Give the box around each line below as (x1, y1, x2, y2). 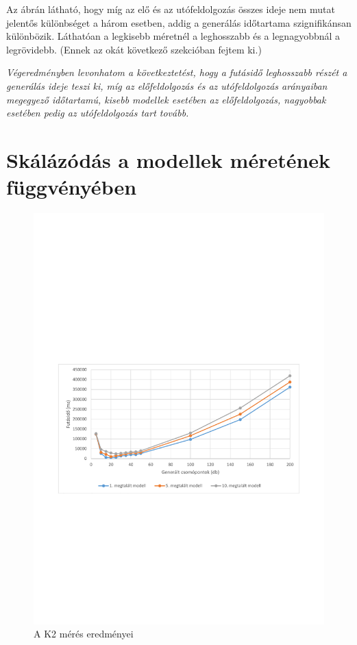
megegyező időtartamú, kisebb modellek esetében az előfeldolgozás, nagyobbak (6, 92, 326, 106)
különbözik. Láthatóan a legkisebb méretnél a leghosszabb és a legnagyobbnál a (6, 29, 341, 43)
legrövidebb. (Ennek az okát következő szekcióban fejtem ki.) (6, 42, 262, 56)
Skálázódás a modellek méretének (6, 145, 331, 173)
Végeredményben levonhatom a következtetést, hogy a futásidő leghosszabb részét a (6, 65, 347, 80)
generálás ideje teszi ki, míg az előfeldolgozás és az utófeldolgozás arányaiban (6, 78, 328, 93)
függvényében (6, 173, 137, 201)
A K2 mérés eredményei (34, 626, 134, 641)
